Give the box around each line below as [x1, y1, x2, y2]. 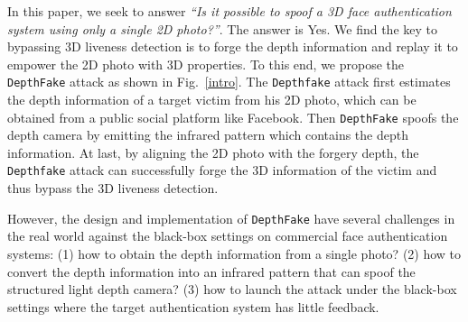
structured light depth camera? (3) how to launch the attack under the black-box [7, 280, 457, 299]
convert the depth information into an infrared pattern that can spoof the [7, 262, 416, 281]
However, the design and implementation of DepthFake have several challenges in [7, 208, 455, 227]
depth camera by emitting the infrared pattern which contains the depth [7, 125, 408, 144]
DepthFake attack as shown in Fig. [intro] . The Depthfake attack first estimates [7, 72, 451, 91]
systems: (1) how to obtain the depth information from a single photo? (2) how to [7, 244, 462, 262]
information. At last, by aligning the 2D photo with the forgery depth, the [7, 143, 419, 161]
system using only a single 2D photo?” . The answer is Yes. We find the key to [7, 19, 437, 38]
